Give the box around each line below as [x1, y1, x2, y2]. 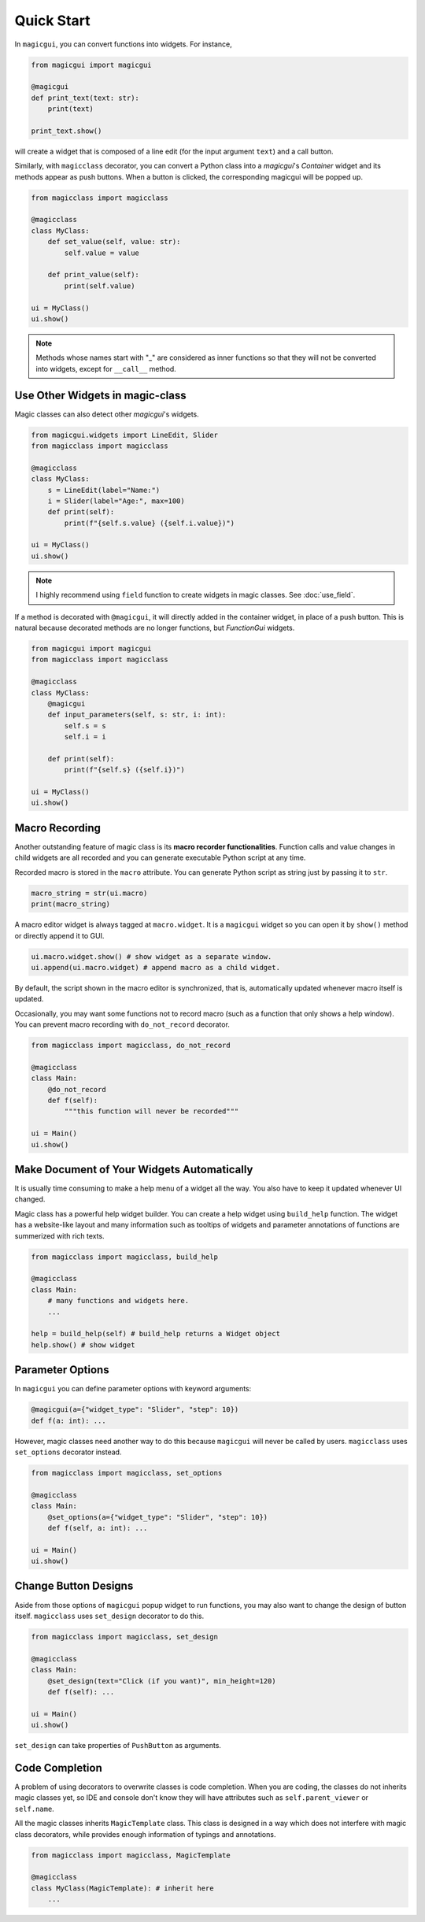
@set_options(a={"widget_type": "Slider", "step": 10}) [47, 1513, 268, 1521]
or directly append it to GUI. [14, 931, 105, 940]
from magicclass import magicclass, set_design [31, 1632, 218, 1641]
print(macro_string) [31, 900, 110, 909]
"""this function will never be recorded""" [64, 1107, 239, 1116]
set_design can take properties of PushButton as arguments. [14, 1741, 222, 1750]
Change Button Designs [14, 1579, 134, 1593]
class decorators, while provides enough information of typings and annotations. [14, 1829, 276, 1839]
